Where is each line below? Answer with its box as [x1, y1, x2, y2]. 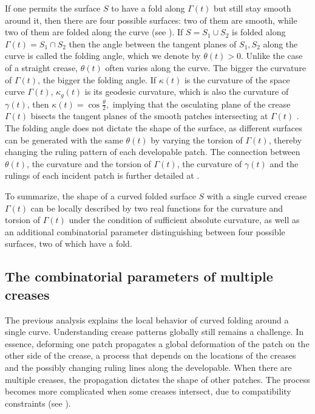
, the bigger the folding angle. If [38, 73, 157, 86]
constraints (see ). [5, 396, 71, 409]
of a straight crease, [5, 61, 78, 74]
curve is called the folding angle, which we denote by [5, 49, 201, 62]
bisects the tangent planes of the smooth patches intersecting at [30, 109, 268, 122]
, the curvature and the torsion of [27, 157, 151, 170]
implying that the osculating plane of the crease [112, 97, 291, 110]
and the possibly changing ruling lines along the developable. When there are [5, 361, 292, 373]
